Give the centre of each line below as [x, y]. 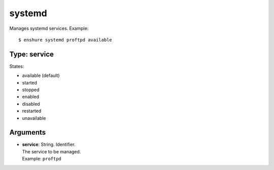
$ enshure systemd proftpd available [65, 40]
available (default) [41, 75]
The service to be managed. [52, 151]
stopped [31, 90]
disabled [31, 104]
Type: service [32, 54]
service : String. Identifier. [49, 145]
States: [17, 66]
